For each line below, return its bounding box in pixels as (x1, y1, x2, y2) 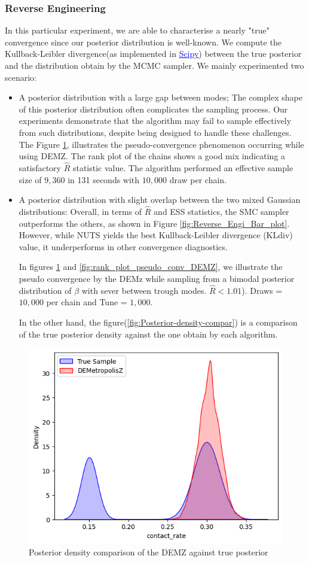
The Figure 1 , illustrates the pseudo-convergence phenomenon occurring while (19, 138, 304, 150)
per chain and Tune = (46, 296, 127, 308)
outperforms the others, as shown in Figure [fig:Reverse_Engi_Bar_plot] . (19, 217, 290, 229)
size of (19, 173, 42, 186)
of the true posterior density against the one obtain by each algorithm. (19, 327, 278, 340)
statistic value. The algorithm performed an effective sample (72, 161, 293, 174)
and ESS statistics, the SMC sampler (154, 205, 289, 217)
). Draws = (241, 284, 283, 296)
